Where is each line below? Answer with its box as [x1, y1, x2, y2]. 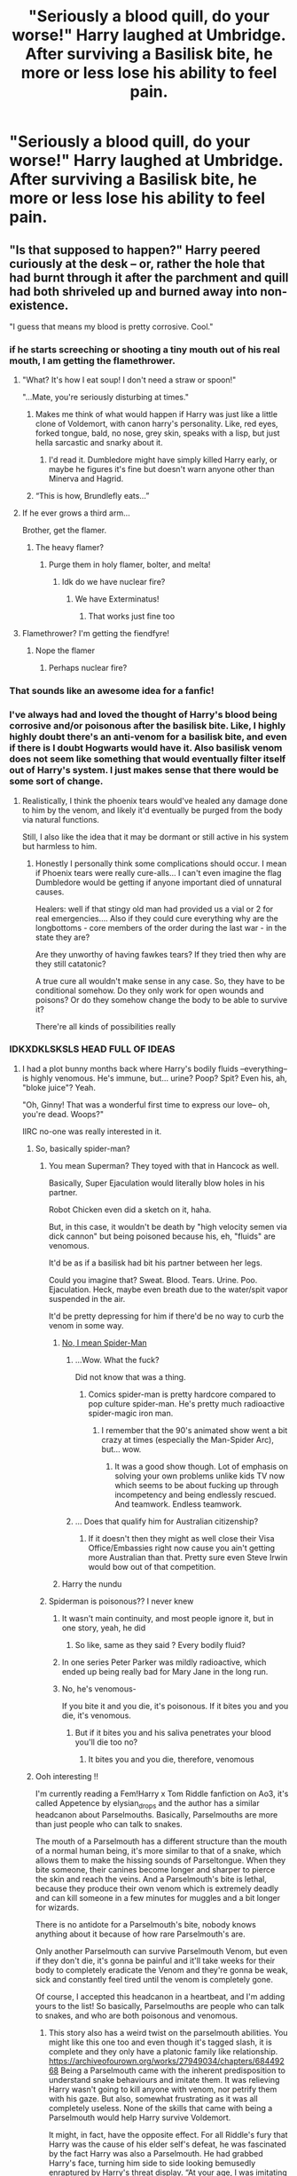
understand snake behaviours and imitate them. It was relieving [48, 2074, 280, 2085]
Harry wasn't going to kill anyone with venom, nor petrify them [48, 2084, 277, 2094]
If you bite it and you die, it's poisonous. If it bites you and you [61, 1700, 289, 1711]
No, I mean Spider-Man [61, 1337, 148, 1348]
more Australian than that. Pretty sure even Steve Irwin [88, 1551, 288, 1563]
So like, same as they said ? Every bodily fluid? [74, 1639, 246, 1650]
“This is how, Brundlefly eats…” [35, 491, 150, 501]
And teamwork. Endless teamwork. [114, 1498, 242, 1510]
